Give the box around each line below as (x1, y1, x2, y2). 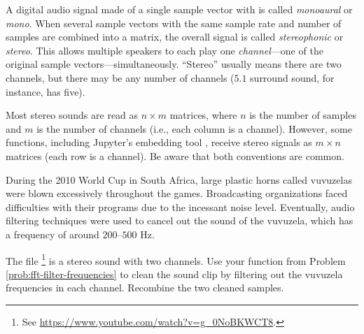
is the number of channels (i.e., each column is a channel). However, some (36, 121, 352, 136)
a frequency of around (6, 226, 99, 241)
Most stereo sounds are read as (6, 108, 139, 122)
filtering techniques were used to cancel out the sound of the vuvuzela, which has (6, 213, 353, 228)
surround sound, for (250, 70, 335, 85)
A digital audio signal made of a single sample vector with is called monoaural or (6, 2, 353, 16)
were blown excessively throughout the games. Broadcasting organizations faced (6, 186, 348, 201)
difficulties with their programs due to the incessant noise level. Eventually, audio (6, 199, 355, 214)
